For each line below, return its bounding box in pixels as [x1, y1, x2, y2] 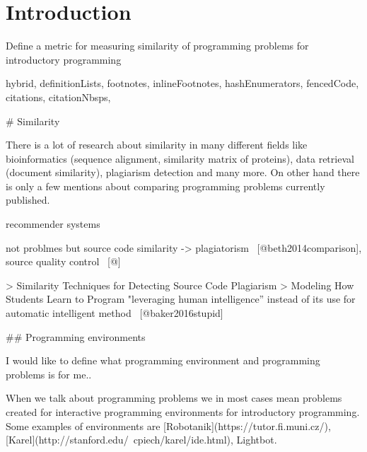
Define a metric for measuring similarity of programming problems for [6, 38, 309, 53]
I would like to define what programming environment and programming [6, 353, 320, 368]
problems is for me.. [6, 366, 92, 381]
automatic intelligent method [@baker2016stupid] [6, 306, 223, 320]
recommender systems [6, 216, 100, 231]
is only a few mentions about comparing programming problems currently [6, 178, 325, 193]
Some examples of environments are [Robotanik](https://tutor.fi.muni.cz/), [6, 418, 331, 433]
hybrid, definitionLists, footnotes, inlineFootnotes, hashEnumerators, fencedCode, [6, 76, 359, 91]
